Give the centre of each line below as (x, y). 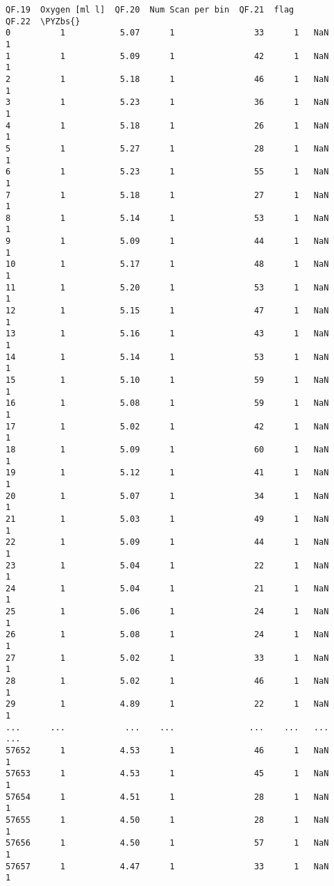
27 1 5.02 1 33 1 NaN (167, 658)
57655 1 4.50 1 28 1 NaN (167, 820)
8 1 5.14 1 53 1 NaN (167, 218)
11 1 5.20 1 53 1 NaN (167, 287)
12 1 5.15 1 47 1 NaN (167, 311)
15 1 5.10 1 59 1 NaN (167, 380)
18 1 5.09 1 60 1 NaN (167, 449)
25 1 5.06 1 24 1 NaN (167, 612)
